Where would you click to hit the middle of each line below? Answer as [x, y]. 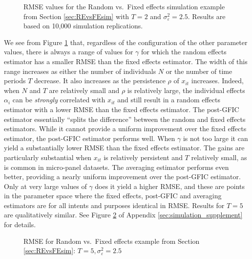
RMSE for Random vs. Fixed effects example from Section [112, 241]
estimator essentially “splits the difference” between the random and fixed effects [125, 119]
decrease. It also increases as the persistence [100, 81]
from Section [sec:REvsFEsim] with [76, 16]
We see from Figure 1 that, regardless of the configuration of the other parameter [126, 42]
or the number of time [199, 71]
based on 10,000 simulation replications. [83, 26]
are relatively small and [84, 90]
